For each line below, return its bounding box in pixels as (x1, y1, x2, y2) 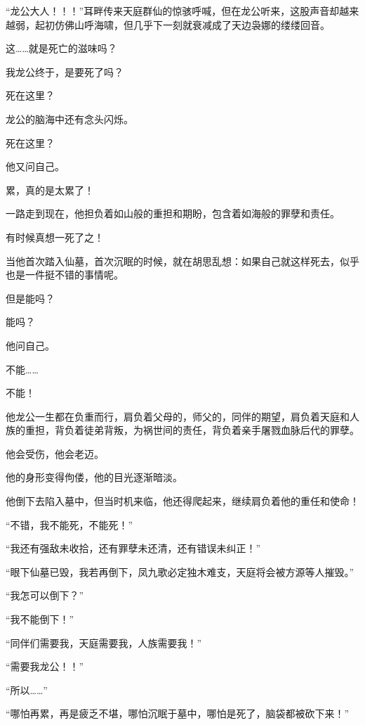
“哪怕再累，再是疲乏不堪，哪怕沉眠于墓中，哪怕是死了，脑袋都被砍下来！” (6, 706, 350, 721)
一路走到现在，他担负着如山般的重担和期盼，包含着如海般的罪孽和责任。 (6, 206, 340, 221)
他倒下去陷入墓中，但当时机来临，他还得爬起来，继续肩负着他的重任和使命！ (6, 494, 359, 508)
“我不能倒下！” (6, 612, 74, 627)
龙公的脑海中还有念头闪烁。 (6, 111, 133, 126)
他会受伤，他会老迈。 (6, 446, 104, 461)
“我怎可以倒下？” (6, 588, 84, 603)
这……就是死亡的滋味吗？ (6, 41, 117, 56)
